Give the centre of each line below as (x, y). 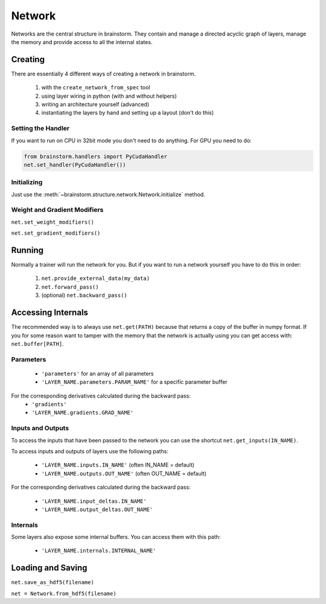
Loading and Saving (49, 568)
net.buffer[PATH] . (37, 343)
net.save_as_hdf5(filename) (53, 583)
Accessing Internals (50, 313)
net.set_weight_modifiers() (53, 222)
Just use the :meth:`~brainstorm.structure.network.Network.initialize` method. (108, 194)
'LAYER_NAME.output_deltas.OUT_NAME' (97, 509)
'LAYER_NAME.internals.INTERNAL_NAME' (99, 551)
